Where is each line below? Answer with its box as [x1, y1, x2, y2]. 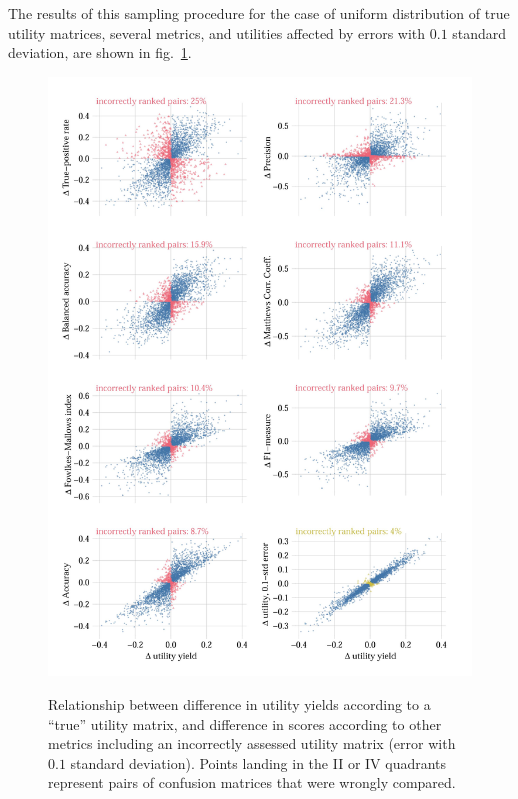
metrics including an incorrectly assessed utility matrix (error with [48, 733, 456, 754]
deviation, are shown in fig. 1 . [8, 42, 192, 63]
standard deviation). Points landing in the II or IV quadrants [70, 752, 447, 773]
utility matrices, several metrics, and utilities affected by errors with [8, 22, 426, 43]
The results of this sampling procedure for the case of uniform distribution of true [8, 3, 510, 23]
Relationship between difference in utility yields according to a [48, 694, 431, 715]
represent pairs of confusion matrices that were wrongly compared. [48, 772, 456, 793]
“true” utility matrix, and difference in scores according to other [48, 713, 442, 734]
